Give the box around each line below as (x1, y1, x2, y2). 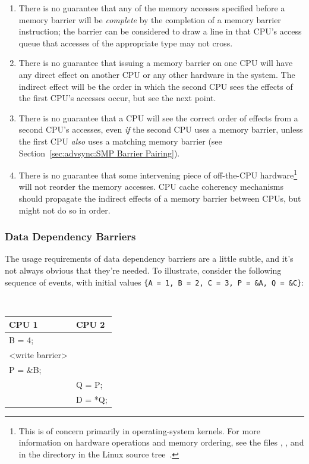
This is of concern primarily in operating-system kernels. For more (18, 424, 260, 437)
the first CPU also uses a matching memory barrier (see (18, 134, 222, 147)
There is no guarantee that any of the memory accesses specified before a (18, 2, 285, 14)
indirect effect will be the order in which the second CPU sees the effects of (18, 80, 293, 92)
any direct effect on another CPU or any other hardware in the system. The (18, 68, 295, 80)
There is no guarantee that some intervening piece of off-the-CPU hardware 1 (18, 167, 298, 181)
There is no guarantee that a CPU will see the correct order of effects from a (18, 111, 298, 124)
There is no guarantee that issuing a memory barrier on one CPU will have (18, 57, 293, 69)
